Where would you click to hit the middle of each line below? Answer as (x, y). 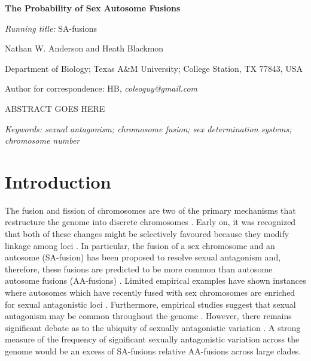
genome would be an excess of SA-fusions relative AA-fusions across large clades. (153, 351)
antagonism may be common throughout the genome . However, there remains (148, 316)
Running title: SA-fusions (51, 28)
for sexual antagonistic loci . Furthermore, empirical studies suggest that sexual (150, 304)
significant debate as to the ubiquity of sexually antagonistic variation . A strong (153, 327)
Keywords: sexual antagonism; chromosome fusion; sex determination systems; (148, 128)
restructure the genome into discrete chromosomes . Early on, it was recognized (150, 222)
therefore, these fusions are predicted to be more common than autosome (139, 269)
